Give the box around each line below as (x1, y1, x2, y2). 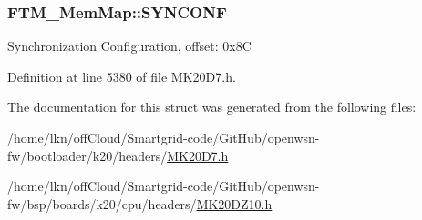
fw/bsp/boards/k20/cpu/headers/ (7, 194, 197, 213)
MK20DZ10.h (196, 194, 273, 213)
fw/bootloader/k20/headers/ (7, 145, 168, 165)
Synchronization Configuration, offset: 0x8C (7, 36, 252, 55)
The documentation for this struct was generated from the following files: (7, 97, 417, 116)
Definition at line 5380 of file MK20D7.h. (7, 66, 236, 85)
